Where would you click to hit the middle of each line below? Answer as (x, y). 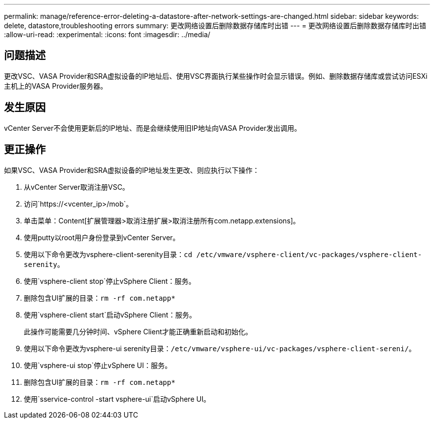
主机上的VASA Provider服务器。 (56, 86)
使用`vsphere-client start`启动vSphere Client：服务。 (110, 315)
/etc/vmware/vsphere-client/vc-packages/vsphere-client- (309, 254)
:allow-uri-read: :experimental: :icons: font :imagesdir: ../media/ (107, 34)
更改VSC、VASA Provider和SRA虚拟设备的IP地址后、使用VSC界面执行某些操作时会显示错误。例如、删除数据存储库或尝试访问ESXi (216, 76)
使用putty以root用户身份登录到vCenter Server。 (102, 237)
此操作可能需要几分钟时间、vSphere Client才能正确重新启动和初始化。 (138, 331)
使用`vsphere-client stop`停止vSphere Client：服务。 (110, 281)
